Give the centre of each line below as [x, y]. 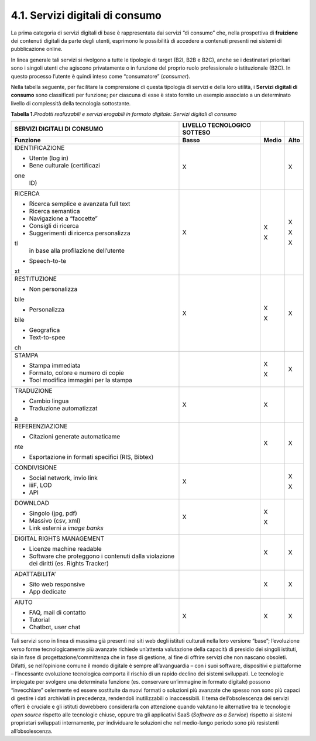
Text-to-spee [47, 338]
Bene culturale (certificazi [65, 166]
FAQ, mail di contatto [57, 613]
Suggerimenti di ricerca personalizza [80, 233]
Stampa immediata [55, 366]
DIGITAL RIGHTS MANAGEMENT [59, 538]
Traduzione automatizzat [63, 409]
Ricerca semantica [54, 211]
